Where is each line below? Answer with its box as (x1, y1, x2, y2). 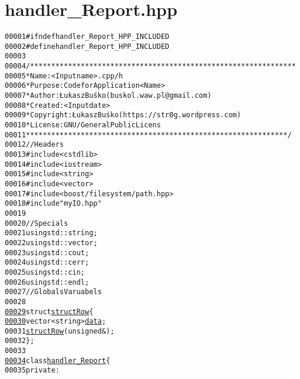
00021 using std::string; (5, 229, 98, 238)
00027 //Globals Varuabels (5, 288, 102, 296)
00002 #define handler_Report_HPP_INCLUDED (5, 42, 170, 51)
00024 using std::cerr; (5, 258, 90, 267)
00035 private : (5, 366, 60, 375)
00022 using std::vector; (5, 238, 98, 247)
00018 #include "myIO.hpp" (5, 199, 102, 208)
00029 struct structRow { (5, 307, 94, 316)
